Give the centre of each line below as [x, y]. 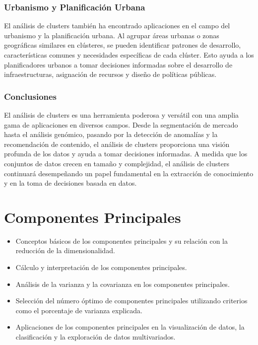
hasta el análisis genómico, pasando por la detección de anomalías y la [111, 134]
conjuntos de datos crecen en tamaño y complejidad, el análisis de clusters [117, 163]
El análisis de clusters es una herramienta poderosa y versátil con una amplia [122, 115]
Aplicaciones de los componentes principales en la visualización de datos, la [130, 327]
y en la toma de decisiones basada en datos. [70, 183]
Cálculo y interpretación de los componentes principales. [101, 267]
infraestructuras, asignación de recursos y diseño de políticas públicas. [110, 74]
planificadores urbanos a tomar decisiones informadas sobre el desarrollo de [118, 64]
